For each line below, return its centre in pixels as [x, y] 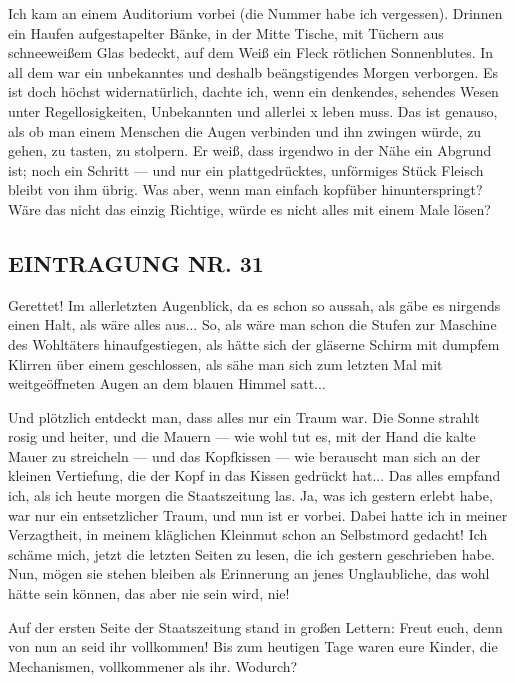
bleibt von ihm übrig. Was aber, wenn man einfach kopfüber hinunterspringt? [245, 189]
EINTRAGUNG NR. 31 [136, 262]
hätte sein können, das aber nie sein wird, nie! [149, 593]
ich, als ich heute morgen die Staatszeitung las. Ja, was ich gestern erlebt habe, [250, 495]
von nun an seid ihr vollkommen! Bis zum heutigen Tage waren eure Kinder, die [253, 646]
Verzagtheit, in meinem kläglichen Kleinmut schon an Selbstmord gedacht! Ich [248, 534]
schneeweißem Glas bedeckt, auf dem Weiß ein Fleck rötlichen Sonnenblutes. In [251, 52]
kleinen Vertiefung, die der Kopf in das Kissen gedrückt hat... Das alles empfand [254, 475]
